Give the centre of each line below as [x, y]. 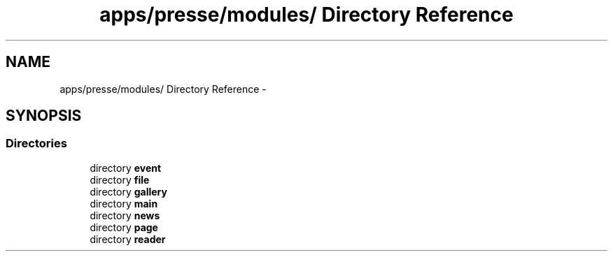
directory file [120, 179]
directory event [126, 168]
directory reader [128, 239]
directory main [124, 203]
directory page [124, 227]
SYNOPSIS [44, 116]
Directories [36, 144]
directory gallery [128, 191]
